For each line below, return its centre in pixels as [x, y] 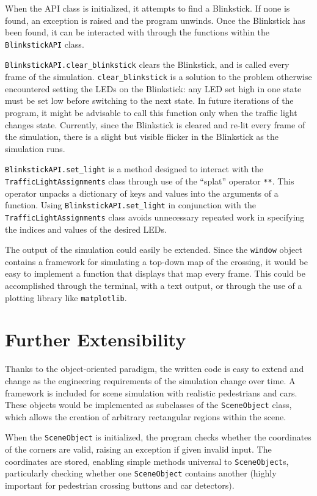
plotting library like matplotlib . [66, 297]
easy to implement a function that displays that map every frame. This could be [155, 273]
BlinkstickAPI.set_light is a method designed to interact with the [134, 169]
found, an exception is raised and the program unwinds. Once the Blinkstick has [155, 20]
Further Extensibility [96, 339]
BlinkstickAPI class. [45, 44]
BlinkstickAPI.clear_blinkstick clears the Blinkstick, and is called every [147, 64]
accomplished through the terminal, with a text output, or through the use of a [154, 285]
